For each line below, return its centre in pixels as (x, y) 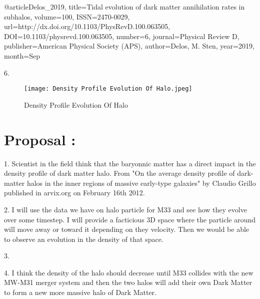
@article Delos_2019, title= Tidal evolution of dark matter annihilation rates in (124, 7)
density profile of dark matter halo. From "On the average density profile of (119, 173)
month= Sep (22, 55)
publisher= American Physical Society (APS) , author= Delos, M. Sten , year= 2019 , (129, 46)
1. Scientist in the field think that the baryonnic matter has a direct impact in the (130, 163)
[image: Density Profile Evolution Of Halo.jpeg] (108, 89)
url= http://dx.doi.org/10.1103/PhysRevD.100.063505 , (87, 26)
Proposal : (40, 139)
